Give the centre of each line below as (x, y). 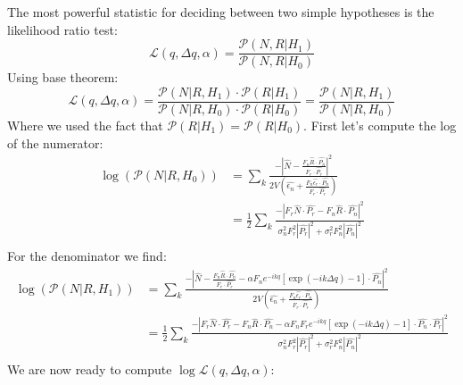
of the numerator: (55, 142)
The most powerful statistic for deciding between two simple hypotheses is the (221, 12)
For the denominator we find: (87, 256)
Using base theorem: (63, 77)
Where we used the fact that (85, 125)
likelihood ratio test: (62, 29)
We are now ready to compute (90, 368)
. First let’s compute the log (380, 125)
